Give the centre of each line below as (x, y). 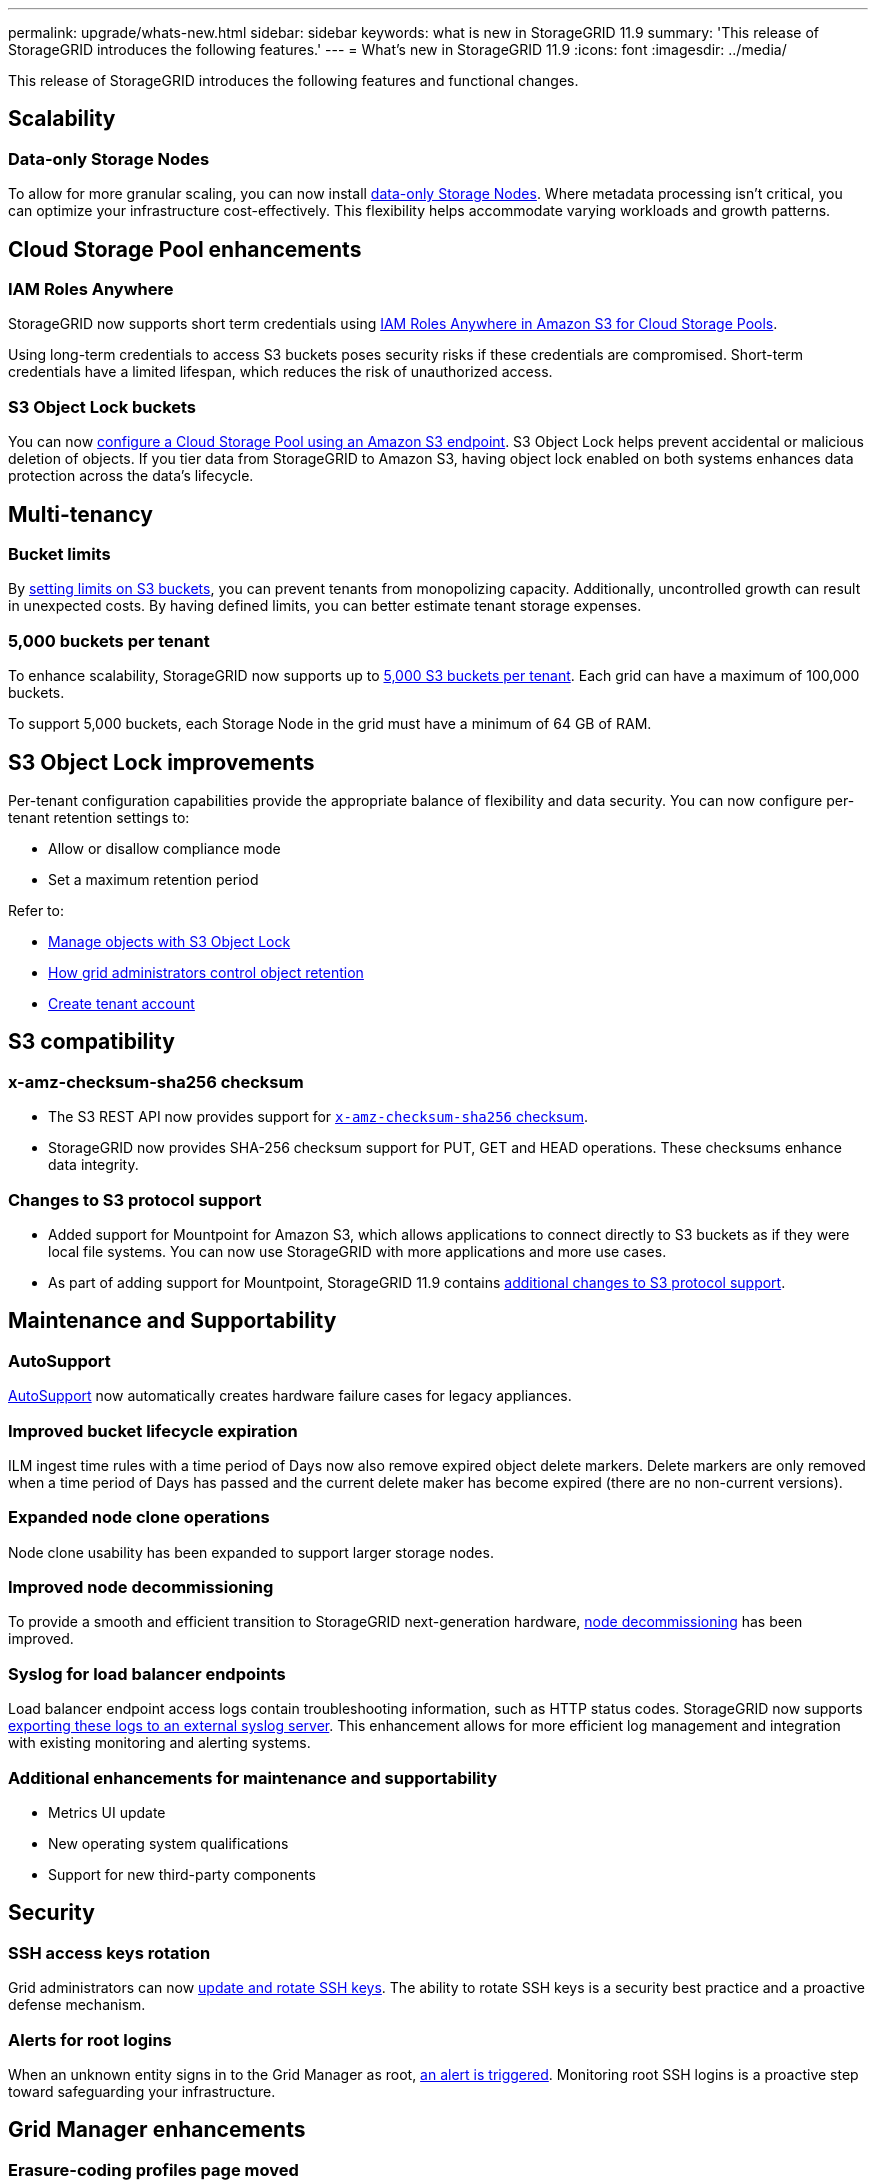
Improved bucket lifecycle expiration (153, 1430)
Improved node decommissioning (141, 1587)
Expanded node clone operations (139, 1517)
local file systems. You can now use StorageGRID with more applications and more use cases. (357, 1251)
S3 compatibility (91, 1042)
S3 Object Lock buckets (102, 406)
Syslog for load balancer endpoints (147, 1673)
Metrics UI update (107, 1812)
